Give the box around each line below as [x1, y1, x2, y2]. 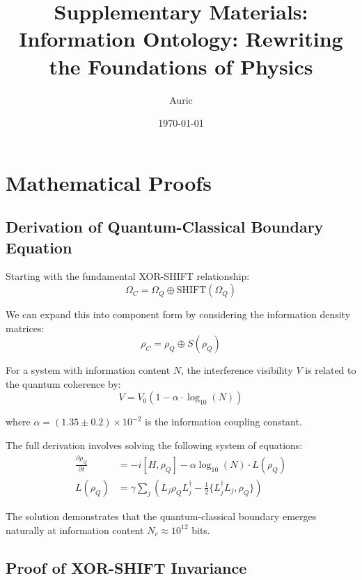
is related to [305, 363, 356, 377]
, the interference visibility [181, 363, 293, 377]
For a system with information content [6, 363, 171, 377]
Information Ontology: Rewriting [19, 24, 343, 53]
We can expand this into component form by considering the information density [6, 307, 351, 322]
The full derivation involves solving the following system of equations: [6, 438, 303, 453]
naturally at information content [6, 522, 144, 537]
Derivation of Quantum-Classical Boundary [6, 216, 324, 237]
